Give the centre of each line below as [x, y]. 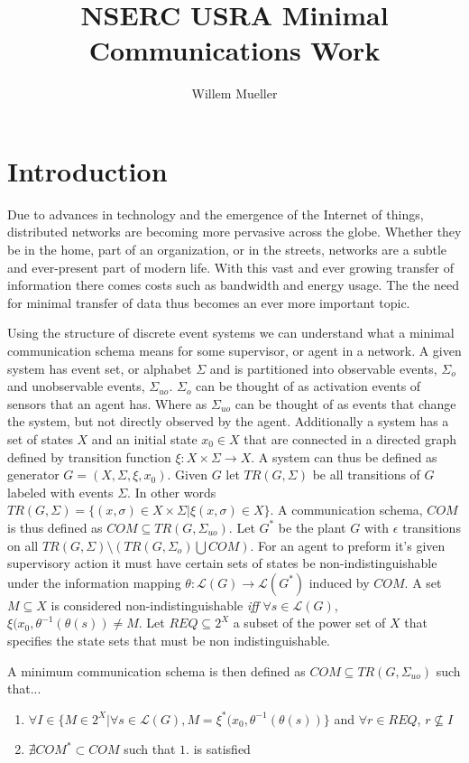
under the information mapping [94, 582]
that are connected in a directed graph [350, 438]
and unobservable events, [76, 386]
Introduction [87, 170]
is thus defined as [55, 527]
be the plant [312, 527]
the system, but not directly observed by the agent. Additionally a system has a [228, 421]
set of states [40, 438]
